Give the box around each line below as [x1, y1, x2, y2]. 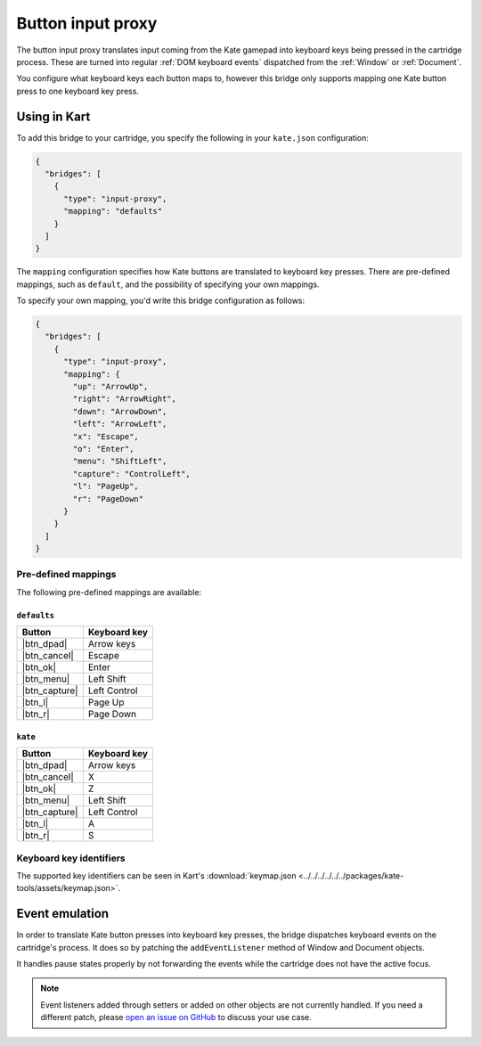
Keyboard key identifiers [16, 852, 126, 864]
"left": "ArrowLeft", [72, 419, 167, 429]
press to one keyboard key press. [16, 86, 140, 96]
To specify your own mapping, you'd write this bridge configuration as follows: [16, 295, 306, 306]
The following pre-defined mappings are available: [16, 586, 202, 597]
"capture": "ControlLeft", [72, 469, 191, 478]
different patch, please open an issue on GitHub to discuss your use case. [40, 1012, 312, 1023]
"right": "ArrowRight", [72, 394, 177, 405]
